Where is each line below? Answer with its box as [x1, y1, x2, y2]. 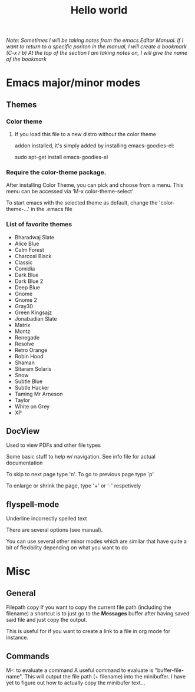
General [6, 588, 37, 598]
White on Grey [14, 403, 50, 410]
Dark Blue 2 [14, 278, 44, 285]
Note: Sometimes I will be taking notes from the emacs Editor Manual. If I [6, 37, 184, 44]
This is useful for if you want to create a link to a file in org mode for [6, 628, 171, 635]
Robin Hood [14, 352, 44, 360]
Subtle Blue [14, 378, 43, 385]
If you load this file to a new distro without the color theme [14, 131, 156, 138]
